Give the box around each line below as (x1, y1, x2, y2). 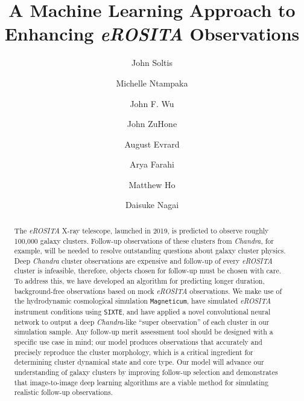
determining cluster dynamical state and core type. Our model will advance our (14, 357, 264, 367)
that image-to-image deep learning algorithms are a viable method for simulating (14, 377, 268, 387)
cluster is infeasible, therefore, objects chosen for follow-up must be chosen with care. (14, 266, 281, 276)
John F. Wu (130, 97, 174, 109)
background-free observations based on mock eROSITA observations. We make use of (14, 285, 282, 296)
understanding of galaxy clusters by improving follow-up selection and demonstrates (14, 367, 278, 377)
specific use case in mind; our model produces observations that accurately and (14, 337, 262, 347)
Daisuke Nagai (125, 198, 179, 211)
